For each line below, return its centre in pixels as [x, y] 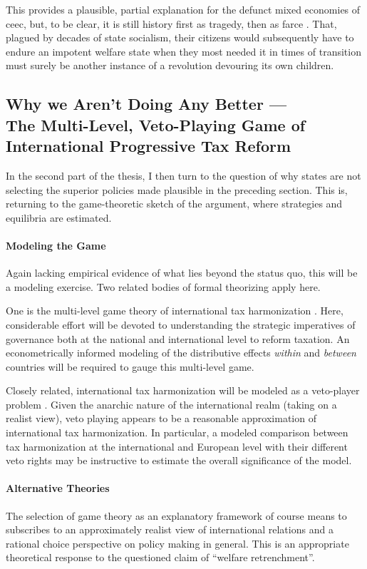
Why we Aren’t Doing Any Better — [146, 104]
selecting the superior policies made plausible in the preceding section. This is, [177, 189]
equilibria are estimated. [59, 217]
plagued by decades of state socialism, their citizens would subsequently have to [180, 37]
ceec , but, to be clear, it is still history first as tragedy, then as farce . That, [171, 23]
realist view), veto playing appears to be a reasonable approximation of [161, 418]
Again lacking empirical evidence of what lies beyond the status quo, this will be [182, 273]
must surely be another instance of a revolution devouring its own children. [170, 65]
